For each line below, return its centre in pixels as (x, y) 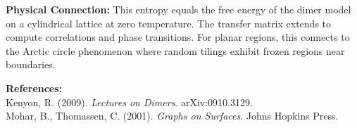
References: (34, 88)
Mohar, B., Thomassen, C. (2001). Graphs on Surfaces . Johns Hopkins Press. (172, 116)
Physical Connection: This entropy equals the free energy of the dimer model (178, 9)
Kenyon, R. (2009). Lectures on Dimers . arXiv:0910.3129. (129, 102)
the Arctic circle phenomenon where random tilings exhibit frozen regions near (175, 50)
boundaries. (31, 64)
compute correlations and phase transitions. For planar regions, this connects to (178, 37)
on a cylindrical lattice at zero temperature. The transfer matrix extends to (169, 23)
